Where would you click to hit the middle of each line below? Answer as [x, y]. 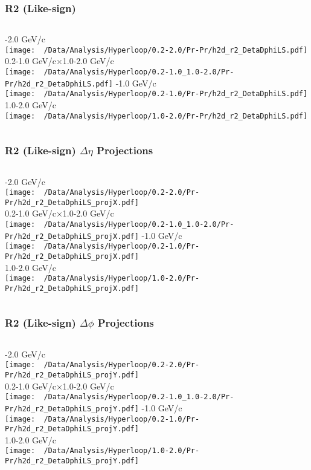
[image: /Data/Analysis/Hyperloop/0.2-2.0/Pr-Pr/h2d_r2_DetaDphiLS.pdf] [156, 50]
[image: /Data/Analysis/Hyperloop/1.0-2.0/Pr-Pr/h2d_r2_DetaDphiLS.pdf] [156, 116]
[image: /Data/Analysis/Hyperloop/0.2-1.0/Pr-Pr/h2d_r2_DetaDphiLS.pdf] [156, 94]
